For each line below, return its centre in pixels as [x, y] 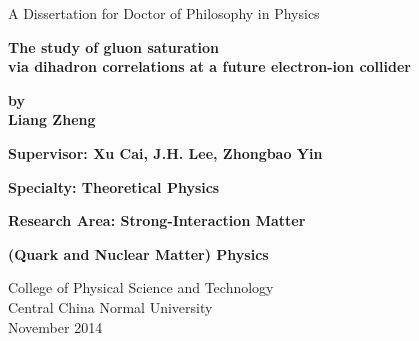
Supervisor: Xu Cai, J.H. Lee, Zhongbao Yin [165, 152]
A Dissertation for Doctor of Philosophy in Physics [164, 13]
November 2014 [55, 326]
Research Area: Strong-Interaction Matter [157, 220]
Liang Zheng [52, 119]
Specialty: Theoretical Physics [114, 186]
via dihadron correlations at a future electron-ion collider [209, 66]
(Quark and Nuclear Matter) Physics [138, 253]
